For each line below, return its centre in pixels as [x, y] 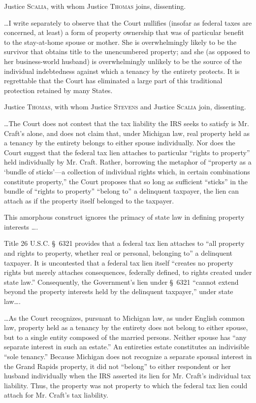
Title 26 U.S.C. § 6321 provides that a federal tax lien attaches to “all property [124, 243]
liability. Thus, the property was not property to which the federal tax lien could [126, 385]
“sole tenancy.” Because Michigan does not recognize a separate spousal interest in [128, 356]
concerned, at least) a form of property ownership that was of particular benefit [124, 32]
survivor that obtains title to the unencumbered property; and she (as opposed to [127, 51]
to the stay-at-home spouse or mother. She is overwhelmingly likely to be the [120, 42]
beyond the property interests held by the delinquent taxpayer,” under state [119, 291]
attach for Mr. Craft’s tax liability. [56, 395]
